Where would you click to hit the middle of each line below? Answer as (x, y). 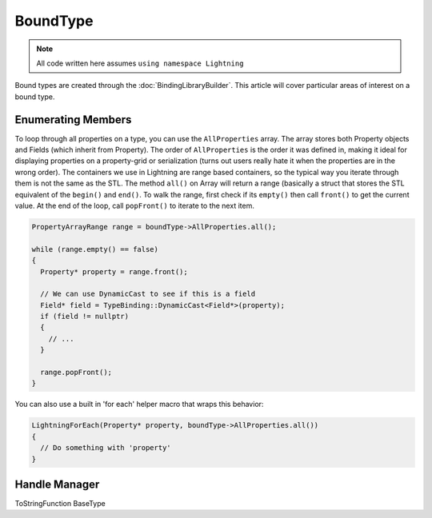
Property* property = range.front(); (114, 271)
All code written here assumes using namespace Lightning (140, 63)
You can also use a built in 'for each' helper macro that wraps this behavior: (139, 404)
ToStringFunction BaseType (60, 504)
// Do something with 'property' (106, 448)
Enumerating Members (73, 120)
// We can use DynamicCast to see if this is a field (148, 294)
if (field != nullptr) (85, 317)
